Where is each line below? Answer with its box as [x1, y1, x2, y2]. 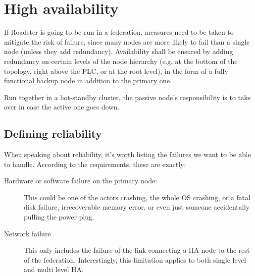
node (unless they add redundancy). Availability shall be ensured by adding [4, 46, 233, 56]
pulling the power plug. [24, 212, 95, 222]
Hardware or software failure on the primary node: [4, 175, 157, 186]
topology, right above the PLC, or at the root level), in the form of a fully [4, 65, 228, 76]
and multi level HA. [24, 264, 84, 275]
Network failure [4, 228, 51, 238]
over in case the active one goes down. [4, 102, 120, 112]
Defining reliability [4, 126, 102, 141]
